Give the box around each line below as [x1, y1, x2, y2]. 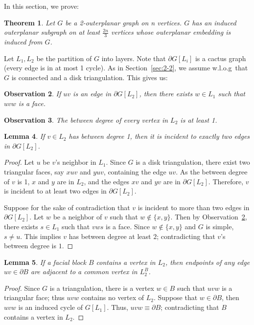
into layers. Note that [101, 53, 166, 63]
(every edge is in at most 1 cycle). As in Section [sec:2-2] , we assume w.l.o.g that [4, 63, 248, 73]
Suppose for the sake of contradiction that [4, 202, 130, 212]
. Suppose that [153, 292, 198, 303]
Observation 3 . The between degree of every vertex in [4, 114, 168, 125]
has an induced [192, 17, 236, 27]
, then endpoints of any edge [165, 257, 250, 267]
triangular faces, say [4, 166, 64, 176]
